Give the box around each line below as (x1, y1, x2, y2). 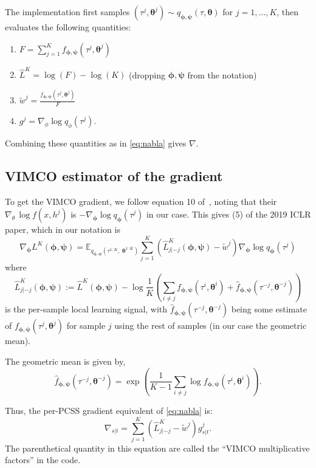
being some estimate (231, 303, 307, 315)
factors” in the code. (5, 453, 81, 466)
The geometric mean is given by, (5, 354, 126, 367)
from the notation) (187, 68, 257, 81)
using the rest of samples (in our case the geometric (114, 319, 307, 332)
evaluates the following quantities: (5, 21, 131, 33)
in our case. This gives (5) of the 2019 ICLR (146, 208, 311, 221)
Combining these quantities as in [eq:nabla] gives (5, 136, 187, 149)
